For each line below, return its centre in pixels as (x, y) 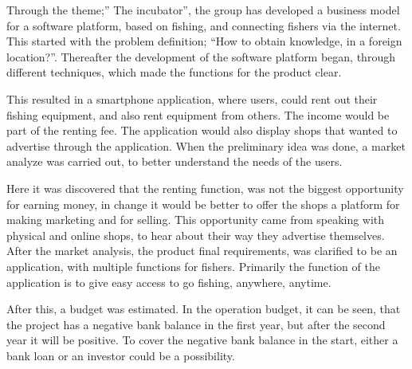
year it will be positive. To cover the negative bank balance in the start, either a (202, 340)
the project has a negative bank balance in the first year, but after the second (196, 324)
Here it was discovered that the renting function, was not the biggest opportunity (205, 188)
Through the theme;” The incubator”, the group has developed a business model (203, 10)
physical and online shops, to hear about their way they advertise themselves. (196, 235)
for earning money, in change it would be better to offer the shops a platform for (203, 204)
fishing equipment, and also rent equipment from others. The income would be (198, 114)
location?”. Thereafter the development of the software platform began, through (201, 56)
